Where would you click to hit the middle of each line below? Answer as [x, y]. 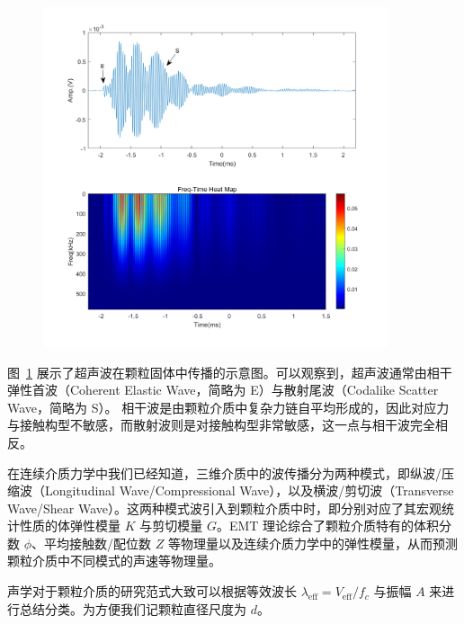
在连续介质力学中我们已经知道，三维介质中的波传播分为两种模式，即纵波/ [224, 472]
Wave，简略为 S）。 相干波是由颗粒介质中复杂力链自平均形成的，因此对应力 [228, 407]
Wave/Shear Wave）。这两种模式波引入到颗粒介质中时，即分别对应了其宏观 [225, 508]
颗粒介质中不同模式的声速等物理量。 [114, 561]
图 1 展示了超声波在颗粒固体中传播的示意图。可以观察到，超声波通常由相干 [230, 372]
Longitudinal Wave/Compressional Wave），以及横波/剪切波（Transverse [249, 490]
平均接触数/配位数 [98, 543]
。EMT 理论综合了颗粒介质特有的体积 [328, 526]
